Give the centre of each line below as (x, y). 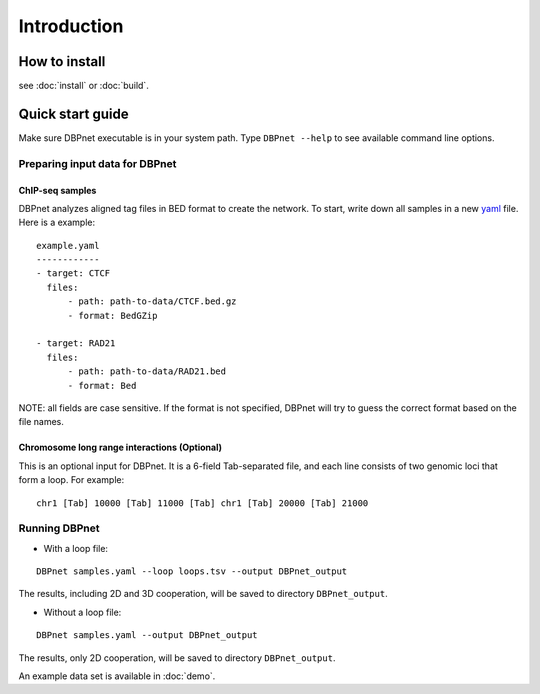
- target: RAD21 (76, 343)
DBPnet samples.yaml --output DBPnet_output (147, 635)
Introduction (71, 26)
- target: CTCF (73, 273)
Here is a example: (56, 222)
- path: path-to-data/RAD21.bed (147, 371)
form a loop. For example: (71, 480)
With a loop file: (76, 548)
